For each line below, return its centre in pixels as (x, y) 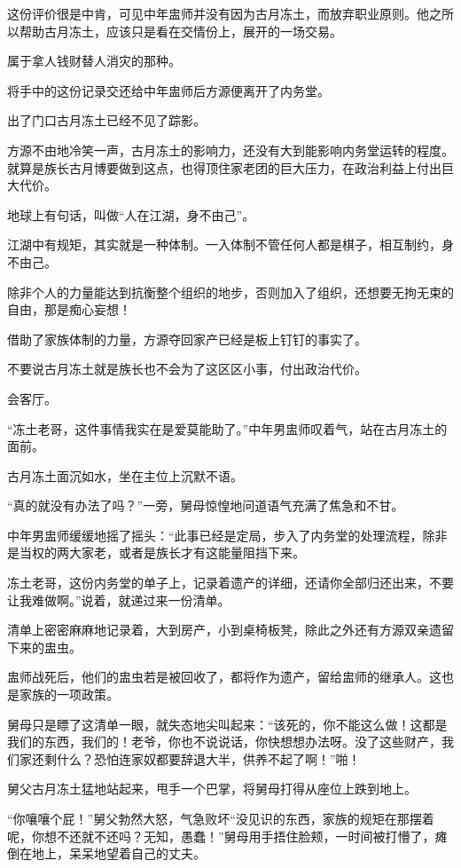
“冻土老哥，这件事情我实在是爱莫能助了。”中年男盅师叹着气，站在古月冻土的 (227, 428)
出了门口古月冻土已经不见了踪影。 (106, 120)
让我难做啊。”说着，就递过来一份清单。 (119, 600)
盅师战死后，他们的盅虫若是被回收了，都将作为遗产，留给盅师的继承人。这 (224, 677)
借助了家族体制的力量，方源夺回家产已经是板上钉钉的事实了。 (187, 339)
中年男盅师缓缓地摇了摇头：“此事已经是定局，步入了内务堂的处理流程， (215, 535)
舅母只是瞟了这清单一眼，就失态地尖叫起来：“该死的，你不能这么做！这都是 (227, 724)
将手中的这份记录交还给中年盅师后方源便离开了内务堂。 (168, 90)
